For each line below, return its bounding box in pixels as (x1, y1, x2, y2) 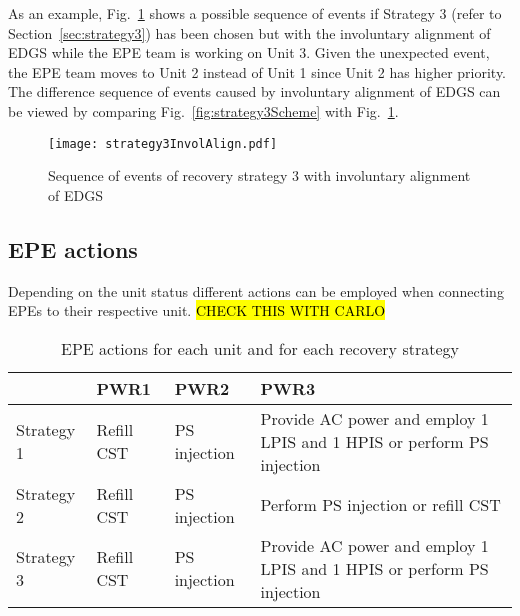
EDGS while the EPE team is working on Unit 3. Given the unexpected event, (8, 42, 490, 63)
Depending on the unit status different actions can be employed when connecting (8, 280, 504, 301)
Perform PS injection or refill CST (260, 493, 501, 517)
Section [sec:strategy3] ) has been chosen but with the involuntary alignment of (8, 22, 491, 43)
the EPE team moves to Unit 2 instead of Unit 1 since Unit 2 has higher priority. (8, 61, 507, 82)
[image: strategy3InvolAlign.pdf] (48, 136, 278, 151)
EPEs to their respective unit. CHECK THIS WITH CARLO (8, 300, 386, 321)
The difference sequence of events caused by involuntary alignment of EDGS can (8, 81, 501, 102)
